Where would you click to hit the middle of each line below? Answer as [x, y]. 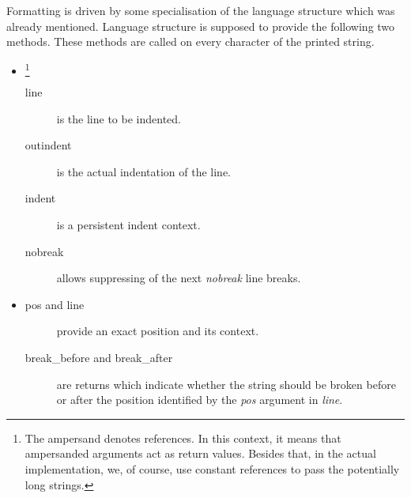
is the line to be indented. [119, 118]
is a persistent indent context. [128, 225]
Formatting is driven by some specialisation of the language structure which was [201, 10]
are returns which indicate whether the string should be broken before [226, 384]
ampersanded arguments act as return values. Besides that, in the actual [200, 453]
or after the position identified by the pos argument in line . [200, 400]
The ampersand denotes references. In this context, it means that [183, 438]
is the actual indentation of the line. [144, 171]
